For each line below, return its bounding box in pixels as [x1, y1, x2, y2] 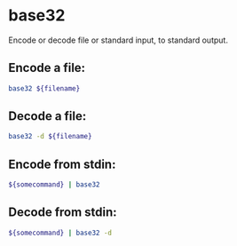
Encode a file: [8, 60, 86, 75]
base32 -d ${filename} [8, 132, 92, 141]
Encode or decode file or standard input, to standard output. [8, 35, 228, 45]
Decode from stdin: [8, 205, 117, 220]
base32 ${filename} [8, 83, 81, 93]
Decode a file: [8, 108, 87, 124]
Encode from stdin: [8, 156, 116, 171]
